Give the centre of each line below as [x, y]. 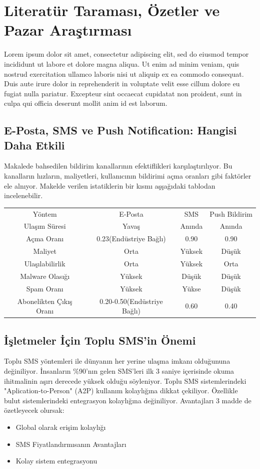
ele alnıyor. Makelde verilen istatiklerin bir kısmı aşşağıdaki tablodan [110, 185]
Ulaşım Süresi [45, 226]
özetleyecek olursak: [34, 410]
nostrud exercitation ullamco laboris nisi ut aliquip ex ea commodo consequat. [124, 73]
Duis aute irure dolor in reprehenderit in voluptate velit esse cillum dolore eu [122, 84]
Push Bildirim [231, 213]
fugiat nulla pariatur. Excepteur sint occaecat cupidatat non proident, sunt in [123, 93]
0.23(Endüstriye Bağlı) [131, 239]
